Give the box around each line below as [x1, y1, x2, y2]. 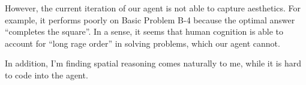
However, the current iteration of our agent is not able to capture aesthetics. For [5, 2, 301, 14]
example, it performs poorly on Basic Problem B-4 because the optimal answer [5, 13, 295, 26]
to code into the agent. [5, 68, 88, 81]
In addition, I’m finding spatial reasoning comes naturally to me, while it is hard [5, 57, 301, 69]
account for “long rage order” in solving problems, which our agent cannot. [5, 37, 280, 49]
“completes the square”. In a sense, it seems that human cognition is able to [5, 25, 284, 38]
